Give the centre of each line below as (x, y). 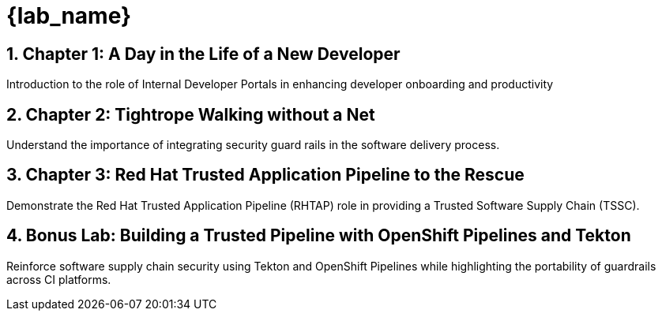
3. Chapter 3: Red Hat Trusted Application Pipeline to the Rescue (265, 175)
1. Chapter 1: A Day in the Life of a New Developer (203, 54)
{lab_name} (69, 16)
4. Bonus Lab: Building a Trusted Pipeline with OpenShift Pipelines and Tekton (319, 236)
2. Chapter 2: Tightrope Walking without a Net (191, 114)
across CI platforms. (59, 279)
